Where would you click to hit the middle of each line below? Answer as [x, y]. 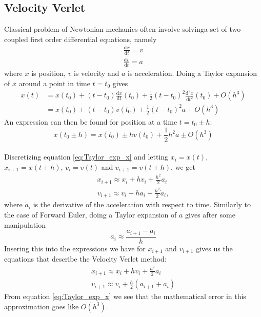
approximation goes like [42, 306]
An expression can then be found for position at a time [91, 121]
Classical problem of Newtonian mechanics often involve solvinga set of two [123, 29]
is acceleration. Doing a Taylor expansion [193, 73]
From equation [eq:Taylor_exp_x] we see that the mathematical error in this [125, 296]
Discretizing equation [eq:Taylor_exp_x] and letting [86, 157]
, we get [183, 166]
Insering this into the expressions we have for [75, 248]
